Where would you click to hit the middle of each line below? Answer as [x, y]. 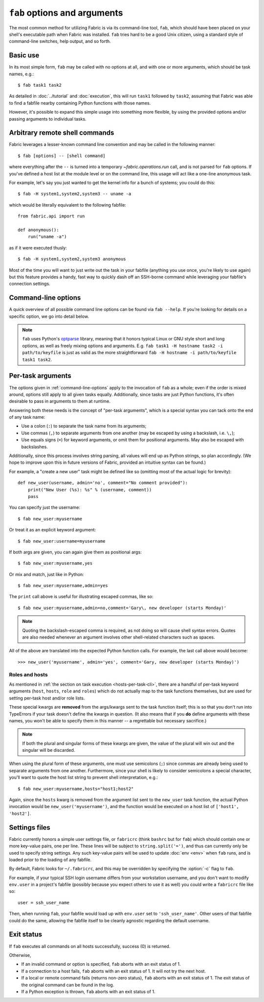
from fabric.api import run [51, 216]
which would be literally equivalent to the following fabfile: [68, 205]
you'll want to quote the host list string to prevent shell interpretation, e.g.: [84, 777]
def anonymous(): [38, 230]
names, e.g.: [22, 74]
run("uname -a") [47, 237]
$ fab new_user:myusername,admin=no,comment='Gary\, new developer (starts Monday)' [122, 608]
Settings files [30, 827]
